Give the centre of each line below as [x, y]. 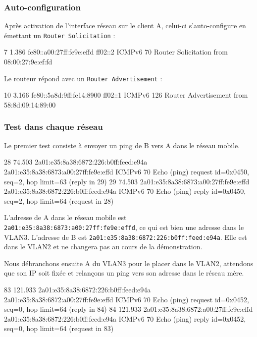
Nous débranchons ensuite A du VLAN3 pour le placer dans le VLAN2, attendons [129, 263]
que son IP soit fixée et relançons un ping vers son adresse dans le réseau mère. [124, 273]
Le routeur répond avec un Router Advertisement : [83, 78]
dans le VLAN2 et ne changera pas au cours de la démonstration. [103, 247]
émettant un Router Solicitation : [60, 35]
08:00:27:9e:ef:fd [28, 62]
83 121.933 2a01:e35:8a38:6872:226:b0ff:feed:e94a [77, 289]
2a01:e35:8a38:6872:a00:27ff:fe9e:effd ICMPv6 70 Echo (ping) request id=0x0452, [127, 299]
